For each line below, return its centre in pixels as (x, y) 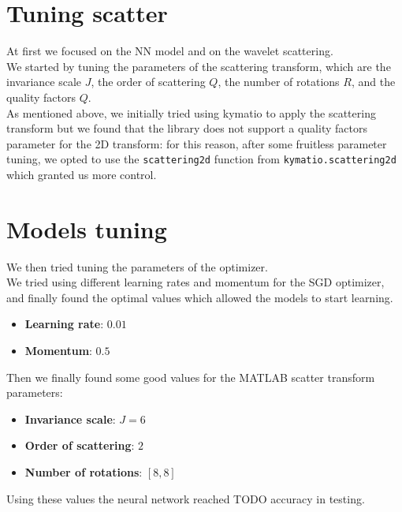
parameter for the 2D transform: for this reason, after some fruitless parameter (197, 143)
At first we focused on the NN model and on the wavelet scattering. (170, 51)
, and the (373, 82)
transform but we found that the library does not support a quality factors (187, 128)
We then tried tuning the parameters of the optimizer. (137, 266)
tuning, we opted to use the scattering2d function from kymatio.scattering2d (201, 159)
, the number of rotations (279, 82)
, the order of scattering (148, 82)
